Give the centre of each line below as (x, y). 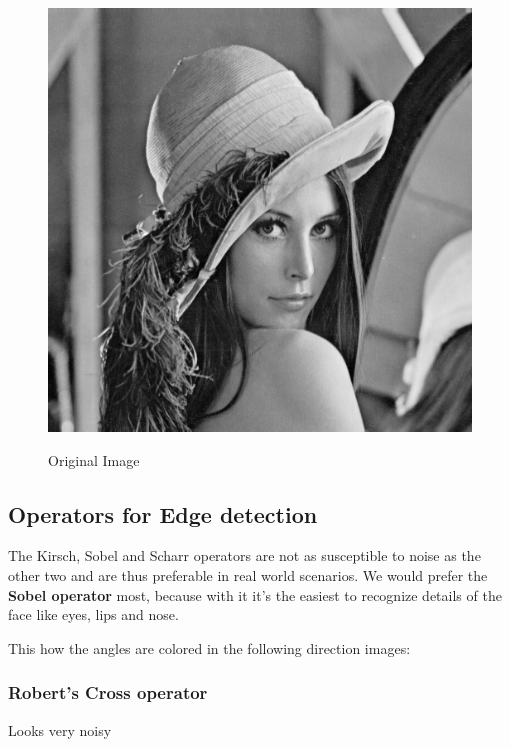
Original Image (94, 459)
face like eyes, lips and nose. (93, 614)
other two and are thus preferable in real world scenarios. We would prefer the (248, 574)
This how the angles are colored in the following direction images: (209, 647)
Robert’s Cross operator (108, 692)
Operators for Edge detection (163, 513)
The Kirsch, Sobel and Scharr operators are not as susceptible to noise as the (244, 555)
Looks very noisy (60, 729)
